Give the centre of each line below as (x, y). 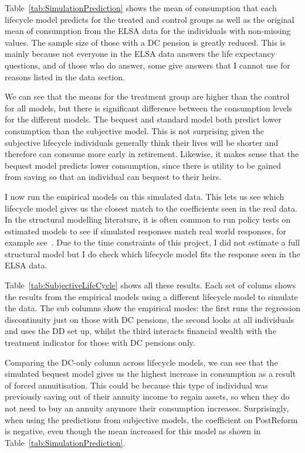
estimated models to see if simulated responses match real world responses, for (146, 231)
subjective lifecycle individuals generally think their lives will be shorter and (142, 142)
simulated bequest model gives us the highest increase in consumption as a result (150, 374)
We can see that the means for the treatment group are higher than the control (147, 96)
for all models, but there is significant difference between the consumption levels (149, 108)
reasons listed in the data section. (65, 76)
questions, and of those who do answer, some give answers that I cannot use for (148, 65)
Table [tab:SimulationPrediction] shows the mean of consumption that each (141, 8)
